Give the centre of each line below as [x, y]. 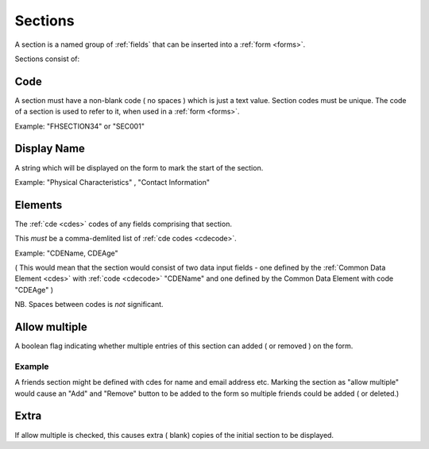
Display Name [50, 149]
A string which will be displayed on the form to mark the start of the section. [139, 167]
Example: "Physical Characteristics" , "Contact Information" [112, 182]
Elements [39, 205]
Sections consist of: [47, 59]
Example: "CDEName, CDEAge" [66, 253]
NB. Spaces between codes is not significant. [89, 305]
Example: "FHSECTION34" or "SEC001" [79, 126]
